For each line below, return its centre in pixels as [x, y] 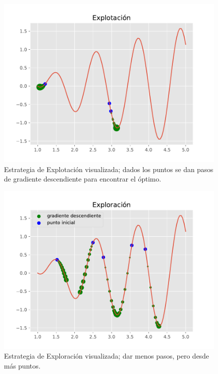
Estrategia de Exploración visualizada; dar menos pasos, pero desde [107, 356]
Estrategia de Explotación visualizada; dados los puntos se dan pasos [109, 169]
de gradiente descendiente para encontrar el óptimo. [83, 179]
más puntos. [22, 365]
